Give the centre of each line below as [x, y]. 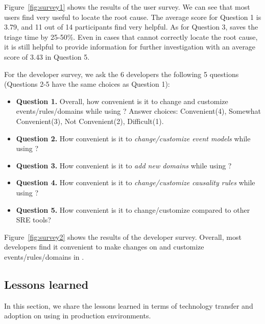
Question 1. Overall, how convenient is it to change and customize [122, 101]
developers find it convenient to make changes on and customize [104, 247]
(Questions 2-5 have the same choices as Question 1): [87, 84]
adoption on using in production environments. [78, 316]
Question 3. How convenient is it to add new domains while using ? [124, 165]
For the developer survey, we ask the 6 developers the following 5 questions [122, 74]
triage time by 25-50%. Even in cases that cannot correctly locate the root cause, [131, 36]
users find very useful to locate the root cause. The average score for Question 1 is [133, 17]
